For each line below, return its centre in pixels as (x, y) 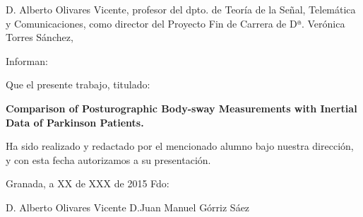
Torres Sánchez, (40, 37)
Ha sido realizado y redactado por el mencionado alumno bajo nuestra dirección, (180, 146)
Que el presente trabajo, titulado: (78, 84)
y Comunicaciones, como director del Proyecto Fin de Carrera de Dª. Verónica (175, 23)
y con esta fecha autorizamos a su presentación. (108, 159)
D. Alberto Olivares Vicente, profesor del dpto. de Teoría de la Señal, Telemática (181, 9)
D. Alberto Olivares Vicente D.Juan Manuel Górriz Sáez (128, 207)
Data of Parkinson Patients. (75, 122)
